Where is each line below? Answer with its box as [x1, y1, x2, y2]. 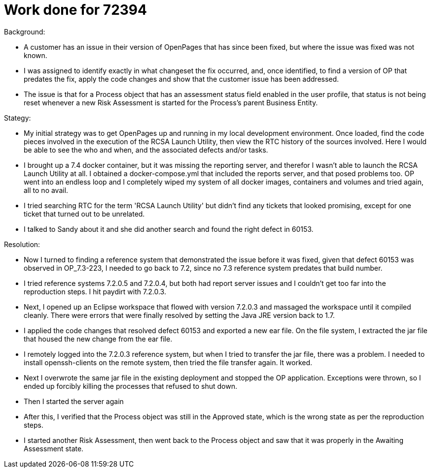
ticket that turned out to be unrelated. [24, 209, 145, 218]
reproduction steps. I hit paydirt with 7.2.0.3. [24, 287, 166, 296]
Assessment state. [24, 444, 84, 453]
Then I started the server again [24, 397, 124, 406]
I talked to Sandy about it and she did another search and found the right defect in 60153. [24, 224, 314, 233]
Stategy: [4, 113, 31, 122]
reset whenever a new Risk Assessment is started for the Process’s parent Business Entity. [24, 98, 318, 107]
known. [24, 51, 47, 60]
